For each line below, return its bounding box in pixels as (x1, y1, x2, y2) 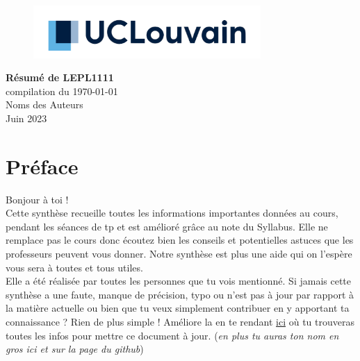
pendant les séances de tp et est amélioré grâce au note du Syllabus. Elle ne (6, 219, 328, 233)
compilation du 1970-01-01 (6, 83, 118, 98)
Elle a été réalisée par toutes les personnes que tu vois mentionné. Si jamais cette (6, 274, 351, 288)
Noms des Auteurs (6, 97, 83, 112)
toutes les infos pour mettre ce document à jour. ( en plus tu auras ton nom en (6, 328, 339, 342)
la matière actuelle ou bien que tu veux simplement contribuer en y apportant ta (6, 301, 350, 315)
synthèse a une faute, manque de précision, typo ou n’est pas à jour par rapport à (6, 287, 354, 301)
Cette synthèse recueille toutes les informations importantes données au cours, (6, 205, 338, 220)
